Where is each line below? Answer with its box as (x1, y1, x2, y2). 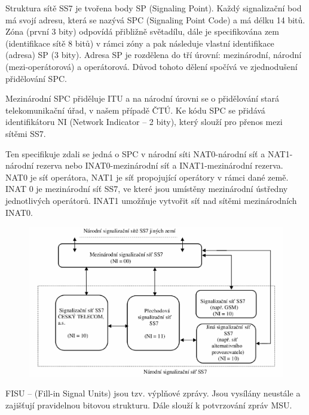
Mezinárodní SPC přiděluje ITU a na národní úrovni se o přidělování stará (5, 92, 279, 105)
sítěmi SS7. (5, 127, 46, 139)
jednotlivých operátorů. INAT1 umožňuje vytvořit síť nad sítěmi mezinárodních (5, 194, 297, 206)
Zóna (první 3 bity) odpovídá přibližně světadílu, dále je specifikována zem (5, 25, 279, 38)
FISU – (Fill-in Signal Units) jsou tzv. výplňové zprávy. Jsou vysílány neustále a (5, 387, 301, 399)
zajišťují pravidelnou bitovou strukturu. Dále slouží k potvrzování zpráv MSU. (5, 399, 292, 411)
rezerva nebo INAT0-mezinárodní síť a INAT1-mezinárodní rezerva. (36, 159, 283, 172)
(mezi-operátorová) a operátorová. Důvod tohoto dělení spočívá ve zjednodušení (5, 60, 298, 72)
